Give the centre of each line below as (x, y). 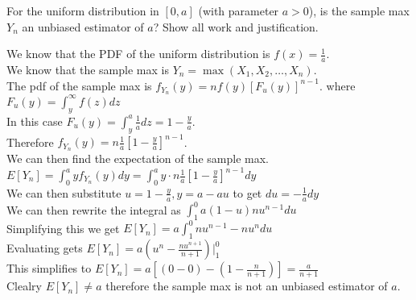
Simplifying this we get (63, 228)
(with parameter (239, 10)
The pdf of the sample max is (79, 85)
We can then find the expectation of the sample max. (138, 158)
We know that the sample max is (88, 70)
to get (247, 192)
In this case (35, 121)
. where (338, 85)
